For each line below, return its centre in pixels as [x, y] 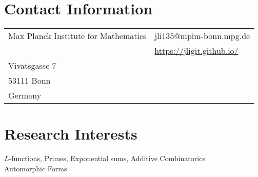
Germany [25, 95]
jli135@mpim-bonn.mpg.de [202, 36]
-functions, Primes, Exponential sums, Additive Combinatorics [107, 158]
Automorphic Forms [36, 168]
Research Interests [71, 134]
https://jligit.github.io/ [196, 51]
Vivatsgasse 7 [32, 66]
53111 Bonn [29, 81]
